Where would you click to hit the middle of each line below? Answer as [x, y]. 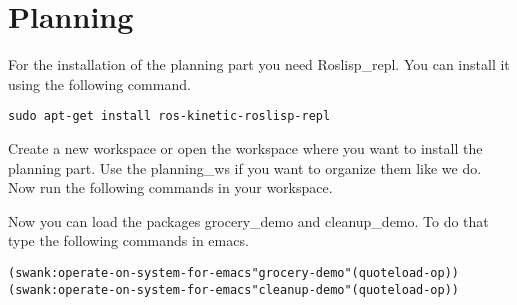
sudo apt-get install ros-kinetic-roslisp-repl [169, 116]
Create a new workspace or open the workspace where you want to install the [245, 147]
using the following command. [99, 83]
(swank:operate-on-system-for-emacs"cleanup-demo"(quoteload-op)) [234, 289]
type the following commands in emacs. [128, 240]
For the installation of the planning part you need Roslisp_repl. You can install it [259, 64]
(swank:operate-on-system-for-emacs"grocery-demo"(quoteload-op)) [234, 272]
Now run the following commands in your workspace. [170, 187]
